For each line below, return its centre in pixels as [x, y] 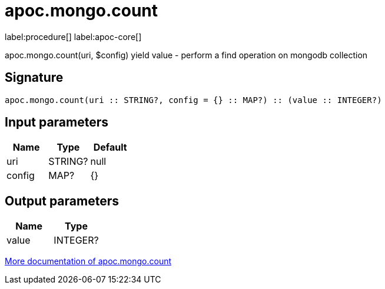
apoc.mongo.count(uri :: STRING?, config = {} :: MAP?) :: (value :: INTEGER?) [193, 100]
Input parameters [57, 122]
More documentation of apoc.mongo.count [88, 261]
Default [110, 147]
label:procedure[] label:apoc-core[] [73, 36]
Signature [34, 78]
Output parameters [62, 201]
